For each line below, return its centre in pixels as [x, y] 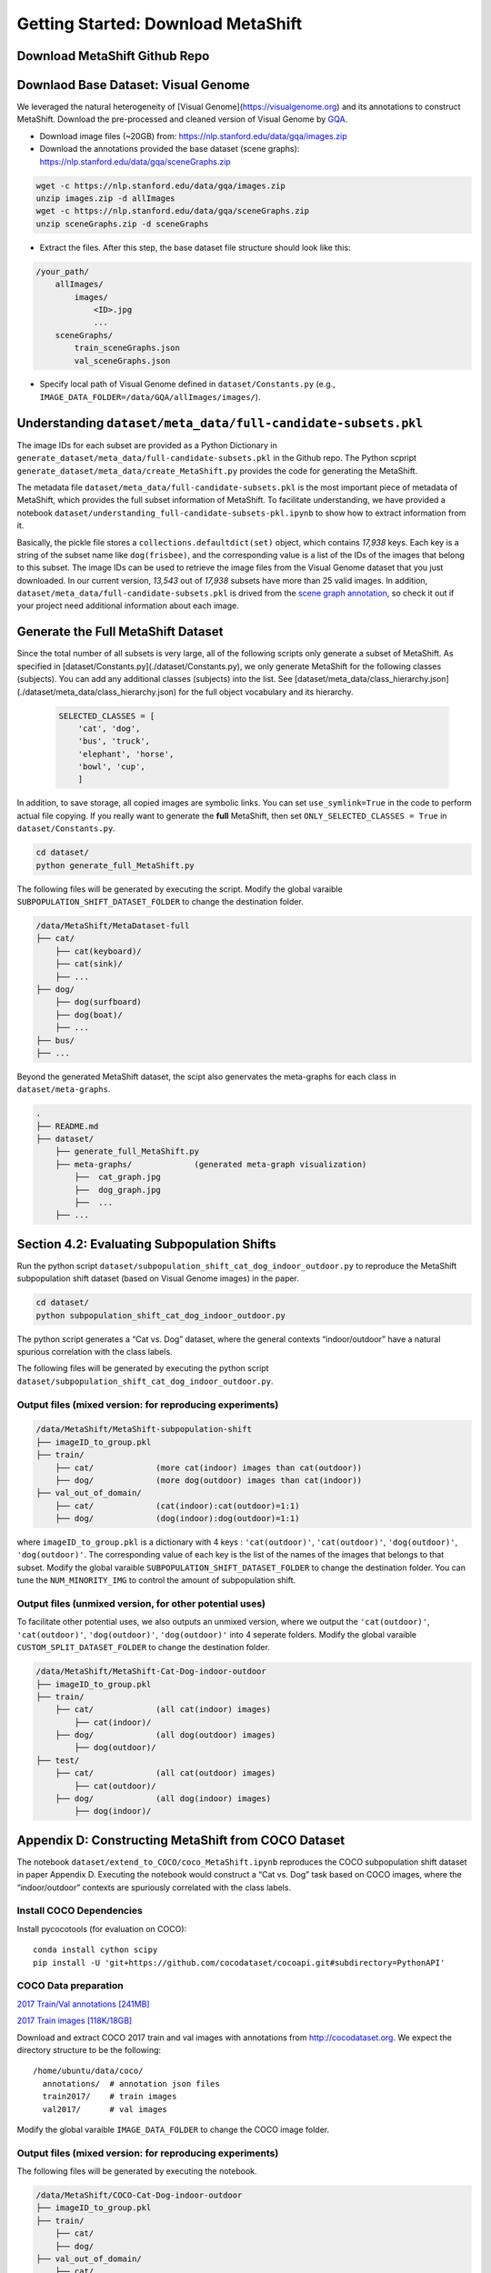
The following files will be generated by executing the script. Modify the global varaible [180, 889]
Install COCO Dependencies [80, 1911]
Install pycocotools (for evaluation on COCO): [102, 1928]
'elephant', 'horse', [126, 754]
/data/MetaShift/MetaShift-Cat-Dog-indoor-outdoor [151, 1672]
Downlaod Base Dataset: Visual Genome [133, 85]
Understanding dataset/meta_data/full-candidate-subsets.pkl [220, 423]
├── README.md [67, 1126]
